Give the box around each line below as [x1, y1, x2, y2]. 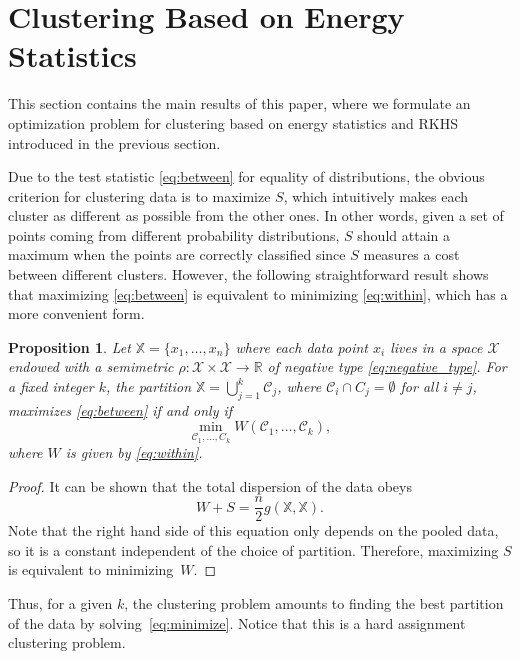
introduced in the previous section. [8, 132, 221, 153]
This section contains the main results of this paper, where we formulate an [8, 93, 471, 114]
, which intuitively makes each [283, 185, 469, 206]
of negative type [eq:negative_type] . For [267, 356, 507, 377]
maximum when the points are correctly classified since [8, 244, 346, 265]
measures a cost [363, 244, 460, 265]
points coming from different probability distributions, [8, 224, 340, 245]
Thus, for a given [8, 593, 113, 614]
